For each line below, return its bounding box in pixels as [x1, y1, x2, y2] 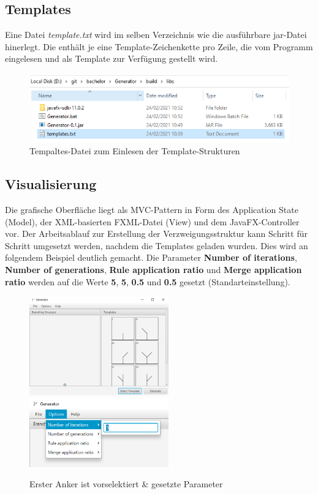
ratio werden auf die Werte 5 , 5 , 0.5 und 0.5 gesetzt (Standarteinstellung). [5, 275, 290, 288]
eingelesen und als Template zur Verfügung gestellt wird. [5, 52, 218, 65]
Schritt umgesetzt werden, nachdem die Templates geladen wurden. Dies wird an [5, 239, 308, 252]
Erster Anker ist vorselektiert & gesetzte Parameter [29, 477, 223, 490]
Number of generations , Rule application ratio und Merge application [5, 263, 302, 275]
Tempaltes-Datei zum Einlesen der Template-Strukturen [29, 144, 240, 157]
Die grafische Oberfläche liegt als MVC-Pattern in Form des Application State [5, 203, 298, 215]
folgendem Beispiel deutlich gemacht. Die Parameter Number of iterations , [5, 251, 297, 264]
